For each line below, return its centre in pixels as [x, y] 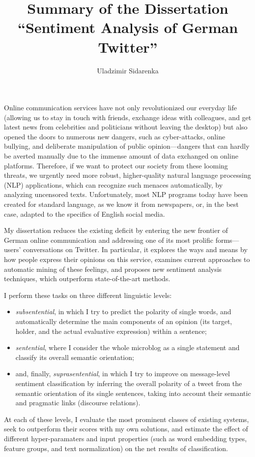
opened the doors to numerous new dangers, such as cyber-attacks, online [115, 136]
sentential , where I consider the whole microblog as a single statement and [127, 347]
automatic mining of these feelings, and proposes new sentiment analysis [113, 269]
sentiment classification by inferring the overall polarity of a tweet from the [129, 383]
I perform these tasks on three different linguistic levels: [88, 295]
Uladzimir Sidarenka [128, 70]
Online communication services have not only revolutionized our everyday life [120, 108]
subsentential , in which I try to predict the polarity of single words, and [123, 311]
